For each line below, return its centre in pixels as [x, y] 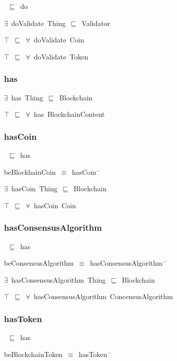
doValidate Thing [38, 23]
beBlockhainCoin [30, 172]
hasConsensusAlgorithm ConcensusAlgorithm [103, 296]
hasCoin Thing [34, 188]
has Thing [27, 97]
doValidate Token [61, 56]
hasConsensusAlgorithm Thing [58, 279]
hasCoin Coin [55, 205]
